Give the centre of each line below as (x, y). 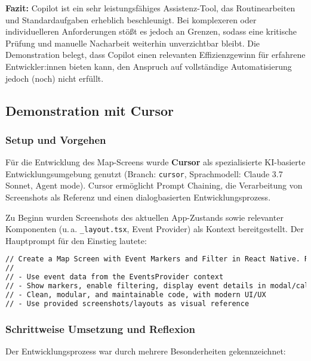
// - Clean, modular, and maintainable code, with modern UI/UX (136, 294)
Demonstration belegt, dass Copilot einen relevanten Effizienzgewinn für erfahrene (155, 55)
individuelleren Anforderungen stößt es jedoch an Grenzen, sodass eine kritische (151, 31)
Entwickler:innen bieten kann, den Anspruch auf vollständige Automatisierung (149, 66)
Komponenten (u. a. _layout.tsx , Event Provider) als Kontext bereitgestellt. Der (155, 229)
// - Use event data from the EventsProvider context (115, 277)
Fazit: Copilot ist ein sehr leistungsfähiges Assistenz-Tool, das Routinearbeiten (150, 8)
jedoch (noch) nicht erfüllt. (55, 78)
